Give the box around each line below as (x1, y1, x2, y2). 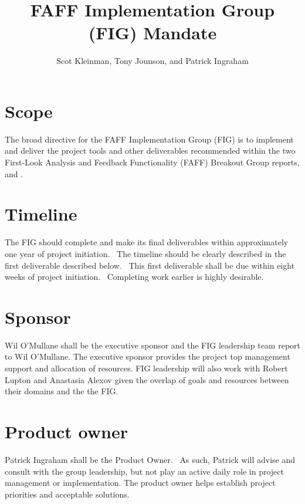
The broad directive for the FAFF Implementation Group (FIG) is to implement (5, 133, 294, 145)
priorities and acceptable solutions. (5, 488, 130, 500)
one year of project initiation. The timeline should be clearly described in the (5, 247, 286, 259)
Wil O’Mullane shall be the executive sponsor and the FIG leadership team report (5, 339, 300, 351)
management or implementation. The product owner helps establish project (5, 476, 276, 489)
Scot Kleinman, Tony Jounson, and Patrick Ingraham (56, 55, 249, 67)
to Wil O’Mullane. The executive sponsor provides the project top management (5, 350, 290, 363)
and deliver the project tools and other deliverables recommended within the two (5, 144, 296, 157)
